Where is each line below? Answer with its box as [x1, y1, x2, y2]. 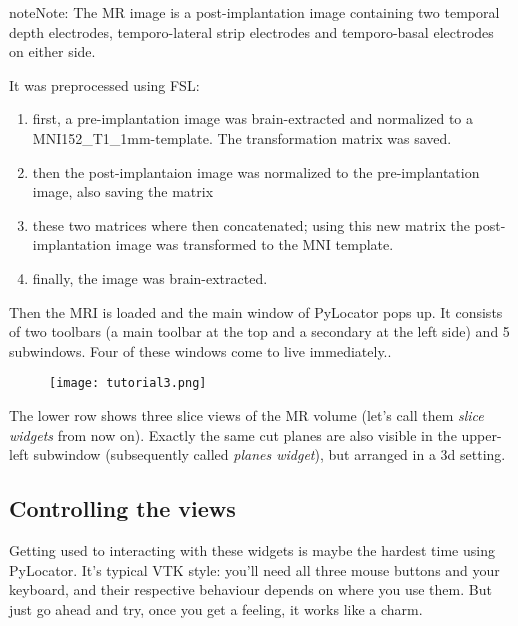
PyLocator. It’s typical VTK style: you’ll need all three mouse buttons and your [9, 559, 500, 580]
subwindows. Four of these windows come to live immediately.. [9, 340, 392, 361]
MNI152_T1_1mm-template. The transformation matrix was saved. [32, 127, 452, 148]
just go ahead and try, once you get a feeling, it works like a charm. [9, 598, 423, 619]
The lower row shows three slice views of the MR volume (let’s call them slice [9, 404, 484, 425]
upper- [461, 424, 502, 445]
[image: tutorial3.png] [49, 376, 207, 391]
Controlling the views [9, 493, 236, 524]
